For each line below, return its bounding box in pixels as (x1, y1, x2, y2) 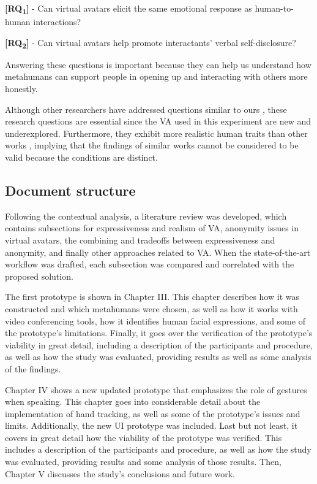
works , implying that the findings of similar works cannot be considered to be (5, 139, 299, 152)
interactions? (33, 15, 81, 28)
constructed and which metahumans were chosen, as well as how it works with (5, 302, 298, 315)
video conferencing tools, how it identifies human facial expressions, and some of (5, 314, 305, 327)
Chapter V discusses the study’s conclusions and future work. (5, 467, 236, 480)
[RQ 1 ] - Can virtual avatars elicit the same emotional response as (5, 2, 252, 16)
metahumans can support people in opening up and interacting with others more (5, 70, 308, 83)
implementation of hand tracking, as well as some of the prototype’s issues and (5, 407, 300, 420)
